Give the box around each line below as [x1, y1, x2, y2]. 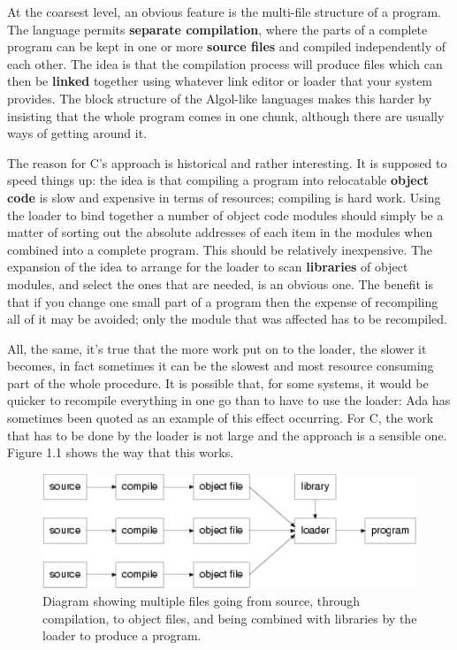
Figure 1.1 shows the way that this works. [7, 443, 234, 462]
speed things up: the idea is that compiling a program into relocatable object [7, 171, 430, 189]
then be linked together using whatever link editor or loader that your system [7, 72, 433, 90]
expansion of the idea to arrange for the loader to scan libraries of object [7, 257, 408, 276]
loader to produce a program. [42, 626, 202, 645]
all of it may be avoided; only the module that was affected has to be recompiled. [7, 310, 447, 328]
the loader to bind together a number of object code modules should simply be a [7, 205, 444, 224]
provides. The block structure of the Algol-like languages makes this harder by [7, 88, 432, 107]
